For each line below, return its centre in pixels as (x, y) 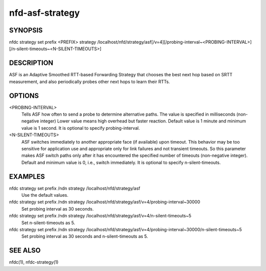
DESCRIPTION (31, 63)
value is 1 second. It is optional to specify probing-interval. (81, 128)
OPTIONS (24, 96)
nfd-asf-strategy (44, 13)
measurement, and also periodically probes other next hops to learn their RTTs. (89, 82)
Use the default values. (45, 195)
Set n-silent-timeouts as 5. (48, 223)
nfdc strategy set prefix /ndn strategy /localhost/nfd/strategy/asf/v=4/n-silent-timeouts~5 (100, 216)
